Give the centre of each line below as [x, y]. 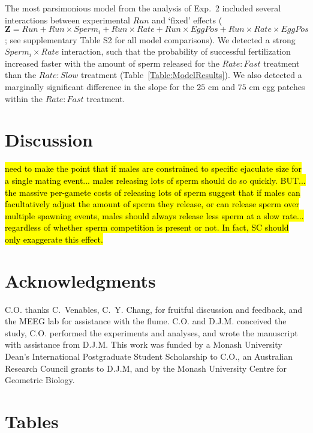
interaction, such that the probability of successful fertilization [176, 51]
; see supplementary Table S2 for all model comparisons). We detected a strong [150, 39]
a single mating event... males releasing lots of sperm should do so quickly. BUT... [155, 180]
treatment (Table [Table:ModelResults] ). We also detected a [191, 75]
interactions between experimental [67, 20]
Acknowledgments [80, 280]
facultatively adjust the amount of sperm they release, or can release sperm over [152, 204]
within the [24, 98]
